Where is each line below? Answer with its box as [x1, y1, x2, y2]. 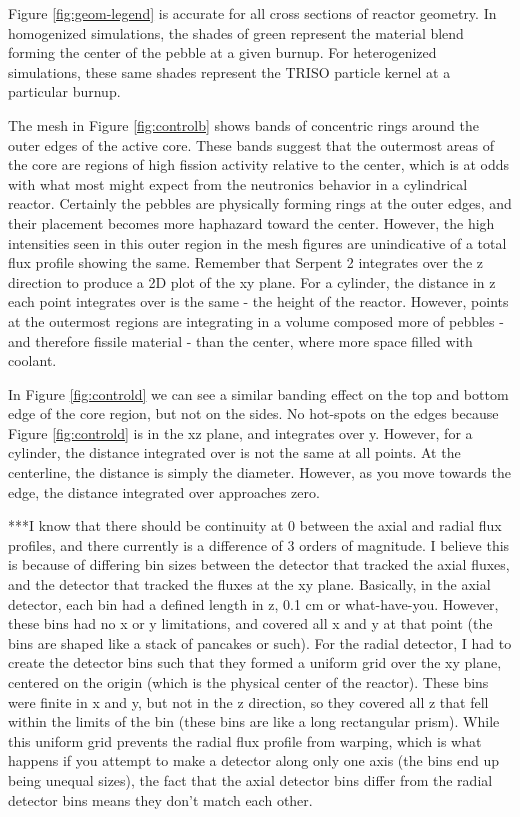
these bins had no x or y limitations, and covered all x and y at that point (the [8, 613, 493, 634]
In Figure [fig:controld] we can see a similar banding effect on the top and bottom [8, 383, 509, 404]
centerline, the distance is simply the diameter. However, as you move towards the [8, 462, 511, 483]
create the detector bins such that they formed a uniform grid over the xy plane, [8, 652, 502, 673]
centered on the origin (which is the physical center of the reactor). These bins [8, 672, 489, 692]
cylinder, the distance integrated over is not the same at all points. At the [8, 442, 461, 463]
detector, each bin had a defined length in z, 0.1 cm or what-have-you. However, [8, 593, 499, 614]
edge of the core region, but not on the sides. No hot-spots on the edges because [8, 403, 499, 424]
